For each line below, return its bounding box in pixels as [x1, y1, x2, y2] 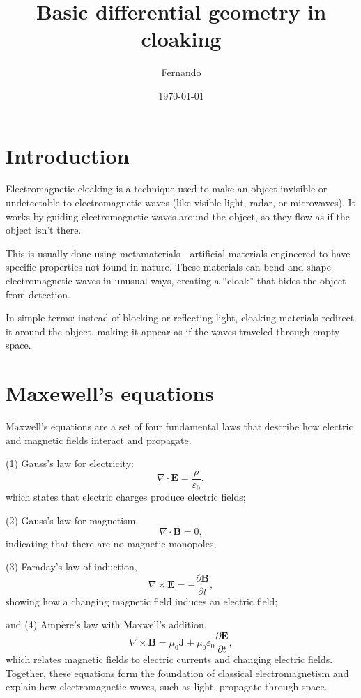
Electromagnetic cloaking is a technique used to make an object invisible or [6, 181, 328, 196]
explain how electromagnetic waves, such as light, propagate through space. [6, 679, 328, 694]
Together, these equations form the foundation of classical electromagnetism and [6, 665, 349, 680]
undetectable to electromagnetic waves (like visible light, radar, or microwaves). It [6, 195, 356, 210]
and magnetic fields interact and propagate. [6, 432, 192, 447]
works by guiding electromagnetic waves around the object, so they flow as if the [6, 208, 350, 223]
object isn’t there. [6, 222, 82, 237]
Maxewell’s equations [6, 379, 214, 407]
